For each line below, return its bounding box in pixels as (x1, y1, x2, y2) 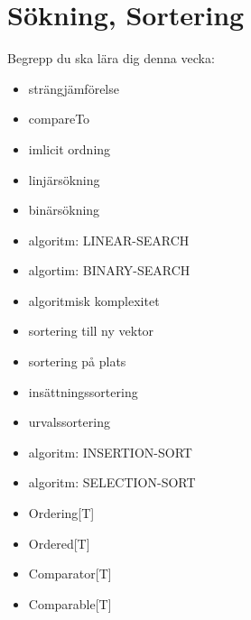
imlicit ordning (28, 139, 111, 158)
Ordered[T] (28, 533, 90, 552)
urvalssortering (28, 412, 110, 431)
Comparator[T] (28, 564, 112, 583)
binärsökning (28, 200, 100, 219)
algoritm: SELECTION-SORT (28, 473, 196, 492)
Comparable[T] (28, 594, 112, 613)
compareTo (28, 109, 90, 128)
